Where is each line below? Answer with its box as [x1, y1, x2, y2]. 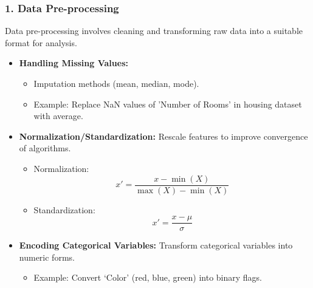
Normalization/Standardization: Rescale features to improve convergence [19, 129, 308, 142]
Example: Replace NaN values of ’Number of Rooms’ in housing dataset [33, 97, 302, 110]
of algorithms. [19, 142, 71, 154]
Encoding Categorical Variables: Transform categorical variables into [19, 239, 293, 252]
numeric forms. [19, 250, 75, 263]
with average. [33, 109, 83, 122]
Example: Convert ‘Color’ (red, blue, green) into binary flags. [33, 271, 262, 284]
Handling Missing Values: [19, 57, 128, 69]
